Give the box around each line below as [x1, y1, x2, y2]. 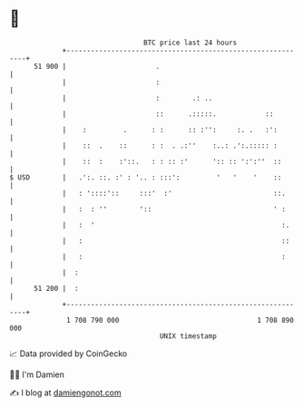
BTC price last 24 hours [143, 38, 238, 47]
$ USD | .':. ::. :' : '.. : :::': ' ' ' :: [9, 172, 282, 182]
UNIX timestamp [159, 331, 218, 341]
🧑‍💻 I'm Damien [9, 369, 65, 380]
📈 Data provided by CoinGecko [9, 348, 128, 359]
